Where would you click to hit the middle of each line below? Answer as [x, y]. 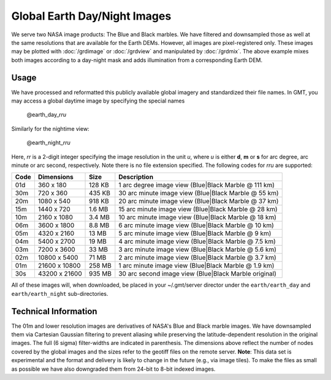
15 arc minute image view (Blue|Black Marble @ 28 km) [198, 209]
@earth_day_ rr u [47, 115]
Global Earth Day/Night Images [91, 16]
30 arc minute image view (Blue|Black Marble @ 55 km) [199, 193]
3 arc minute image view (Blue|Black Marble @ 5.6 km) [198, 250]
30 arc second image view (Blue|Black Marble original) [198, 274]
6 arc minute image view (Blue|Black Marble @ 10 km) [196, 225]
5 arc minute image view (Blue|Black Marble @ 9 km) [195, 233]
